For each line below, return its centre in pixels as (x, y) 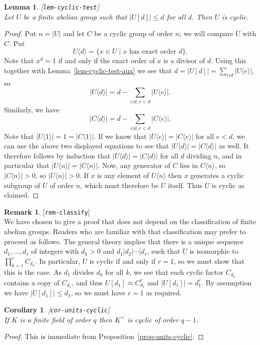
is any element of (123, 175)
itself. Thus (185, 185)
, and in (230, 155)
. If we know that (120, 136)
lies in (189, 165)
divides (83, 272)
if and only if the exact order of (106, 60)
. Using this (228, 60)
